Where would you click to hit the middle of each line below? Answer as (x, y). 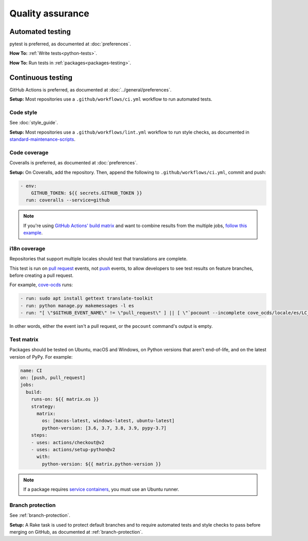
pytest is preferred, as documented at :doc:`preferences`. (70, 44)
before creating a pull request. (42, 275)
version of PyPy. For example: (41, 357)
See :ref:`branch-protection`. (40, 515)
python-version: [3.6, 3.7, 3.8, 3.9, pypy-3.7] (104, 428)
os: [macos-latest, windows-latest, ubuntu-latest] (108, 421)
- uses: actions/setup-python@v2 (73, 450)
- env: (28, 186)
